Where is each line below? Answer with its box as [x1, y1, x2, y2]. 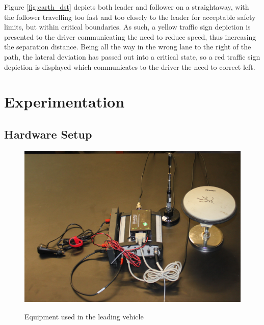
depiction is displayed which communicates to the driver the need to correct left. [4, 61, 255, 72]
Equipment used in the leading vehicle [24, 311, 144, 321]
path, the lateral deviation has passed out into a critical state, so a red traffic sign [4, 51, 260, 62]
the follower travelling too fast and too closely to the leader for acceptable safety [4, 11, 256, 22]
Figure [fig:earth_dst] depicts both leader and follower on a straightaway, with [4, 2, 249, 12]
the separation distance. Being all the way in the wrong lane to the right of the [4, 41, 251, 52]
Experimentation [4, 91, 125, 112]
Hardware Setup [4, 126, 92, 142]
